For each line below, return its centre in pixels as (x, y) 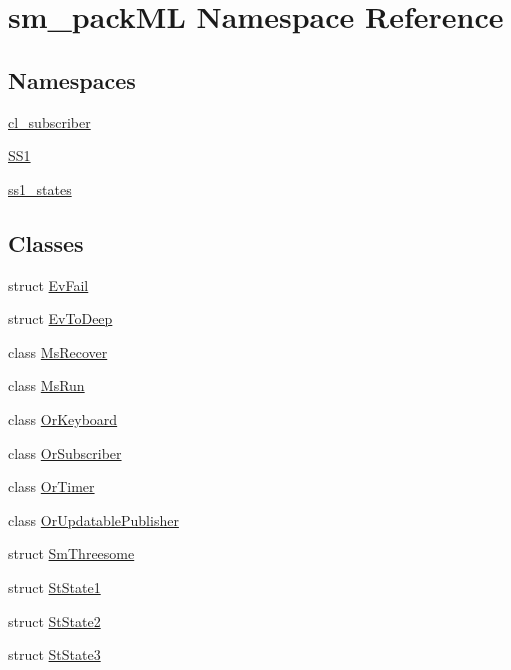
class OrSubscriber (65, 452)
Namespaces (72, 79)
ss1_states (40, 188)
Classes (46, 242)
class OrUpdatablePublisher (93, 519)
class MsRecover (58, 351)
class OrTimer (51, 486)
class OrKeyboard (63, 418)
